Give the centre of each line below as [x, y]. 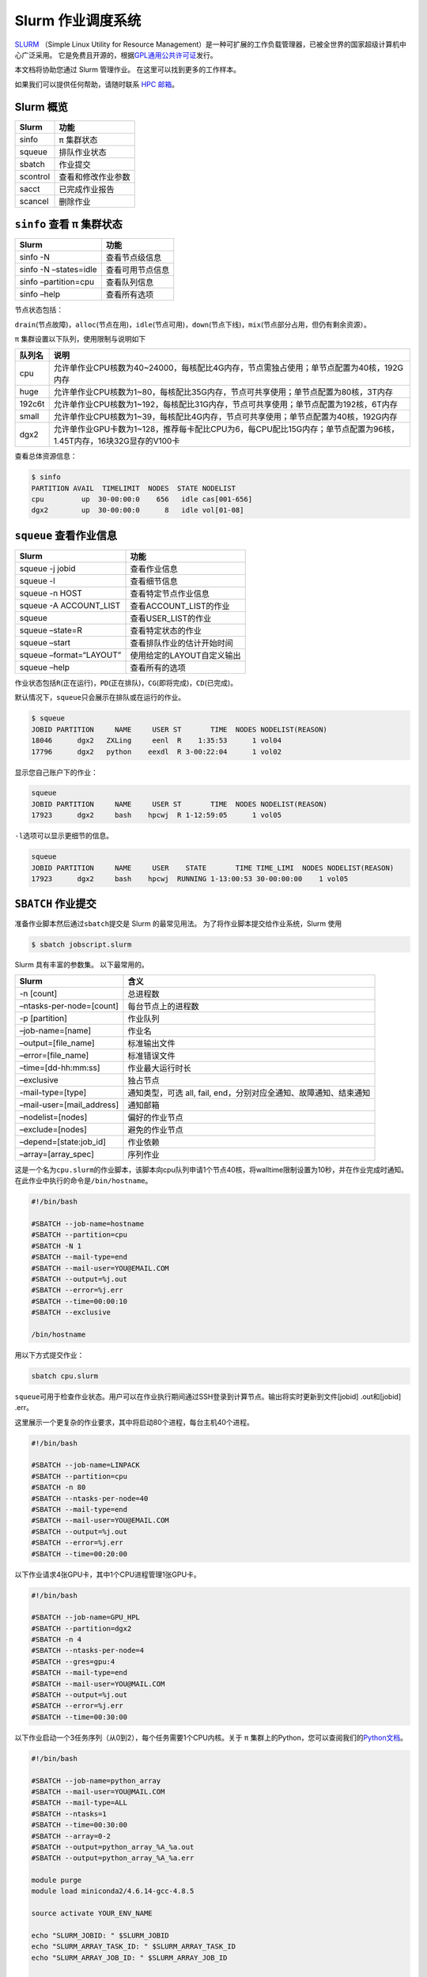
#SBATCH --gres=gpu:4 [73, 1661]
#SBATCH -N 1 [57, 1246]
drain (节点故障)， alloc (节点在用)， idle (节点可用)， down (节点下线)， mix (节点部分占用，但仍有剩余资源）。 [193, 324]
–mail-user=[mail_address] [69, 1105]
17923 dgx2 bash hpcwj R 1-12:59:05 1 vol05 [157, 815]
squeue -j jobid [47, 568]
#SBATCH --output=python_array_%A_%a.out [113, 1847]
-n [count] [38, 993]
